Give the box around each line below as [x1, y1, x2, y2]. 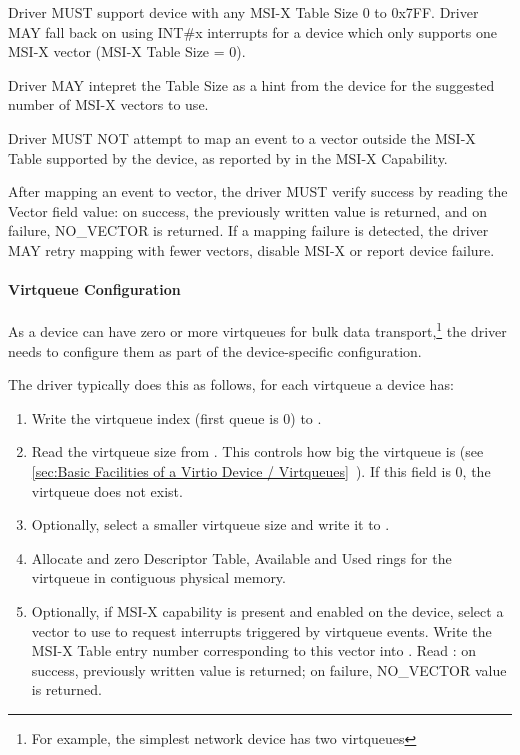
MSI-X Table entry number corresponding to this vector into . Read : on [31, 640, 477, 661]
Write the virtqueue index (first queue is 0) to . [31, 407, 322, 428]
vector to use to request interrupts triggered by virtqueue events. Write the [31, 620, 492, 641]
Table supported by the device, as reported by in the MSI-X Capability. [8, 147, 448, 168]
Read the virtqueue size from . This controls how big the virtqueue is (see [31, 441, 484, 462]
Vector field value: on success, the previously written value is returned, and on [8, 200, 487, 221]
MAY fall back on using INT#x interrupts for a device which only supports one [8, 21, 497, 42]
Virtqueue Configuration [8, 279, 181, 300]
